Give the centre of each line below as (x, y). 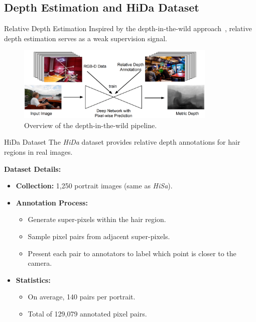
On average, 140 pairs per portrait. (82, 297)
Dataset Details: (33, 169)
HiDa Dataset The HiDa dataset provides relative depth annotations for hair (122, 142)
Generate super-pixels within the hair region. (97, 219)
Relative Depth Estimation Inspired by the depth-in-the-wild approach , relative (128, 28)
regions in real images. (38, 151)
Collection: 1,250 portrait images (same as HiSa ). (94, 186)
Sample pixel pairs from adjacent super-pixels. (99, 236)
